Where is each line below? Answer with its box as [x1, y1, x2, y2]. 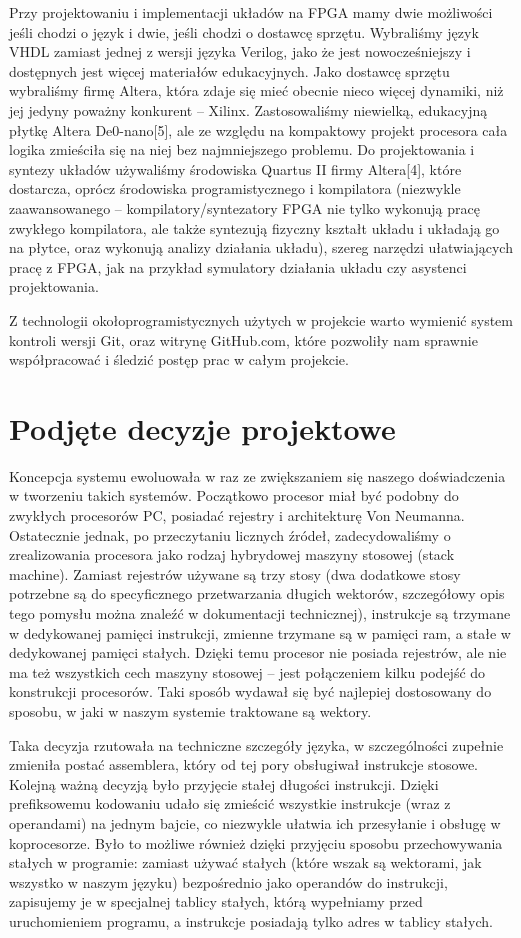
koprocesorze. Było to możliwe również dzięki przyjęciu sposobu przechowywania [9, 832, 503, 853]
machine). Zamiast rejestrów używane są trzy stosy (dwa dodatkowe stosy [9, 563, 461, 584]
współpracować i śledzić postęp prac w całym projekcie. [9, 349, 349, 370]
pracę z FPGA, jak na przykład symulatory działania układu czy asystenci [9, 256, 467, 277]
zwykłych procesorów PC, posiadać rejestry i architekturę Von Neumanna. [9, 505, 465, 525]
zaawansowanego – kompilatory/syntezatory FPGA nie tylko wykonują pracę [9, 197, 480, 218]
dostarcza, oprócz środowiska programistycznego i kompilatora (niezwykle [9, 178, 461, 199]
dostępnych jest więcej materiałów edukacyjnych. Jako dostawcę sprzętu [9, 60, 450, 81]
